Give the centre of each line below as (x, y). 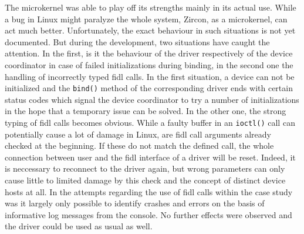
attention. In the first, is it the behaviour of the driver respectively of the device (149, 53)
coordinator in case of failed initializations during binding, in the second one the (149, 64)
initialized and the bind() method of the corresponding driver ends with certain (149, 88)
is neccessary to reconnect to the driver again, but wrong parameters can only (145, 168)
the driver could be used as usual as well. (79, 226)
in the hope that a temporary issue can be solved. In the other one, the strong (146, 111)
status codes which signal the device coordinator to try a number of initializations (152, 99)
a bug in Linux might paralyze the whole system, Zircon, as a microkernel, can (146, 19)
